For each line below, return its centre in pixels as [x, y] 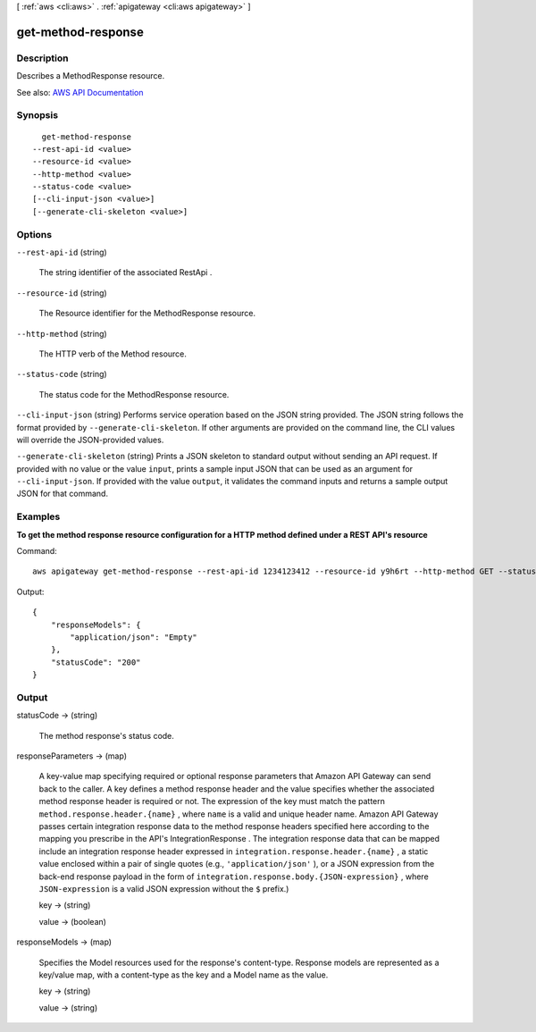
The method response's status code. [106, 735]
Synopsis [37, 115]
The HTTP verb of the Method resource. [113, 354]
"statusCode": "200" [96, 662]
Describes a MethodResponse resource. [91, 76]
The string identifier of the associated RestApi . [126, 273]
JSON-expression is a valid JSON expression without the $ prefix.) [164, 888]
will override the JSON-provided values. [90, 440]
